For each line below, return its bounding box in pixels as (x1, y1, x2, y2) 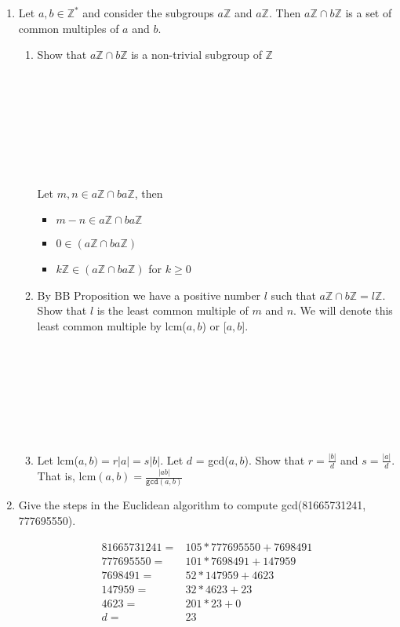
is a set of (345, 5, 392, 20)
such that (271, 286, 316, 303)
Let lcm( (37, 451, 78, 468)
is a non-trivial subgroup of (131, 46, 262, 63)
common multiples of (18, 20, 119, 36)
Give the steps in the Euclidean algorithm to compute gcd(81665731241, (18, 497, 366, 513)
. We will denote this (293, 302, 393, 319)
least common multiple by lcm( (37, 317, 187, 334)
